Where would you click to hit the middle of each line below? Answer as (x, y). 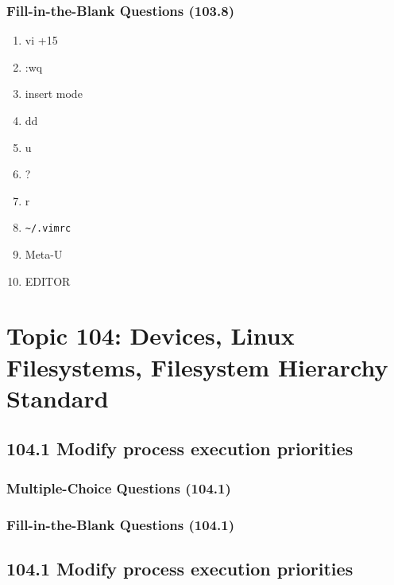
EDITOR (48, 281)
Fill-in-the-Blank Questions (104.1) (120, 524)
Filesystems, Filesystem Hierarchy (197, 367)
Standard (58, 398)
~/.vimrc (48, 229)
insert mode (54, 94)
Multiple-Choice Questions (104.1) (119, 487)
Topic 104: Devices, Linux (151, 335)
